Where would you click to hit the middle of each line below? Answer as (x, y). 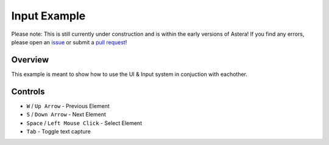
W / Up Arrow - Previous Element (68, 106)
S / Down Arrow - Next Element (66, 115)
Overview (30, 60)
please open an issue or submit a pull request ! (69, 42)
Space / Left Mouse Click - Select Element (84, 123)
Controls (28, 91)
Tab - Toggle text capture (58, 131)
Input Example (48, 16)
